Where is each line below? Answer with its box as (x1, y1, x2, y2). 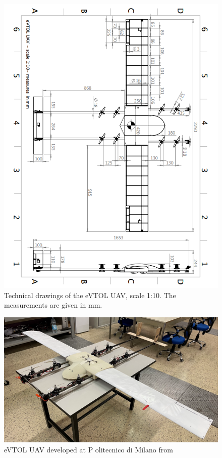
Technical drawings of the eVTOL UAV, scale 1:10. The (4, 289, 176, 300)
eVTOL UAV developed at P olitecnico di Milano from (4, 444, 173, 454)
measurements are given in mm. (4, 300, 102, 310)
